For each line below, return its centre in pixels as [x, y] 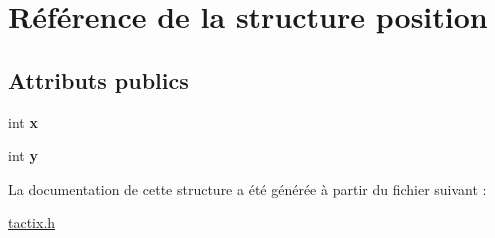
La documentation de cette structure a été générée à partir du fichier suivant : [247, 188]
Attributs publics [98, 79]
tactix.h [32, 222]
